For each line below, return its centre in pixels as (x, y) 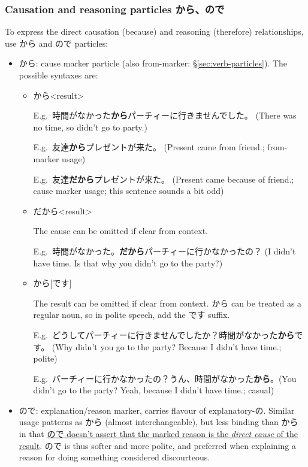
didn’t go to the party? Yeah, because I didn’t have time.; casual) (154, 390)
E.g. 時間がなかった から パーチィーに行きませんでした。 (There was (165, 115)
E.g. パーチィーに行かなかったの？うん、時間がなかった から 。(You (165, 378)
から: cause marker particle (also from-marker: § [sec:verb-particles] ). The (153, 63)
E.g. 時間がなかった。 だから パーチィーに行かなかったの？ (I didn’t (164, 251)
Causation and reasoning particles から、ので (115, 9)
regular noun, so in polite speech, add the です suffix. (132, 315)
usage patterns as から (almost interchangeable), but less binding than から (158, 422)
